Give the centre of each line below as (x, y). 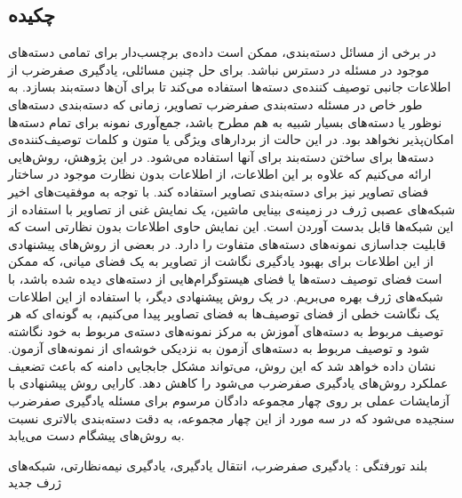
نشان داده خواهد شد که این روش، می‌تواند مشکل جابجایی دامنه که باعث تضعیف (222, 365)
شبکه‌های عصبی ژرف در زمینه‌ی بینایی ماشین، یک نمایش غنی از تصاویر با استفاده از (232, 209)
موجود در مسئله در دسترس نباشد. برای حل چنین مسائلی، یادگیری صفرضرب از (219, 69)
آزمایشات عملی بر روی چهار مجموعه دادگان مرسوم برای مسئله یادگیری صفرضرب (229, 401)
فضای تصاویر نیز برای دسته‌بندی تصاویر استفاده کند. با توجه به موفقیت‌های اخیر (219, 191)
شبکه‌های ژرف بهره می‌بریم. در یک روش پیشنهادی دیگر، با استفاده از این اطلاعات (226, 296)
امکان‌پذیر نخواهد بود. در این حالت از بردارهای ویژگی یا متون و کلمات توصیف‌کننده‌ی (231, 139)
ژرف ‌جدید (35, 482)
